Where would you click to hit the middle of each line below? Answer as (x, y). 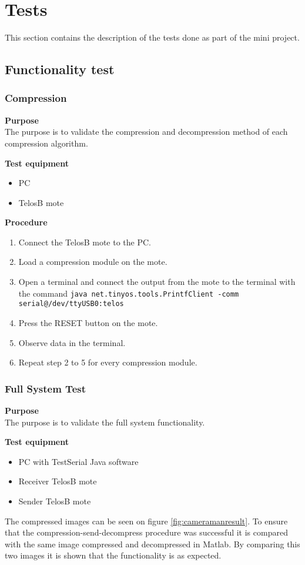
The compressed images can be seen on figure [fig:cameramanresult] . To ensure (146, 521)
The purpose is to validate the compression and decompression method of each (146, 132)
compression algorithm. (46, 143)
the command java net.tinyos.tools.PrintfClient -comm (129, 293)
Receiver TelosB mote (58, 481)
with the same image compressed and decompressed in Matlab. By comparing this (152, 544)
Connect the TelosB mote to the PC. (85, 242)
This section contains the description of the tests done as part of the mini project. (152, 37)
